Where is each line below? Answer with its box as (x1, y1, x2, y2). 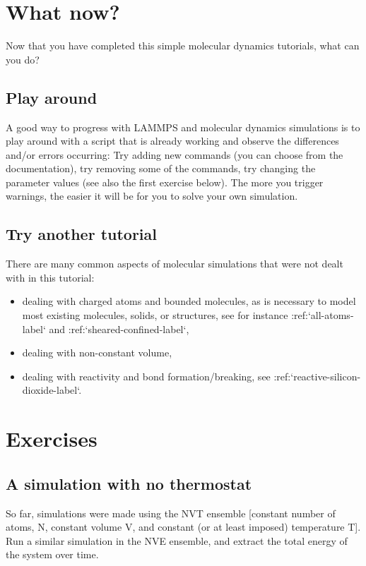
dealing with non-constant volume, (22, 345, 172, 360)
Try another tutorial (6, 223, 157, 245)
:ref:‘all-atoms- (291, 308, 354, 323)
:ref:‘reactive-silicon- (273, 368, 361, 383)
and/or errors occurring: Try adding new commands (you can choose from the (6, 147, 343, 162)
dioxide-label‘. (22, 383, 82, 397)
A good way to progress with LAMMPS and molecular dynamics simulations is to (6, 119, 360, 134)
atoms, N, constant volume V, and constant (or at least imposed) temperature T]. (6, 519, 361, 534)
